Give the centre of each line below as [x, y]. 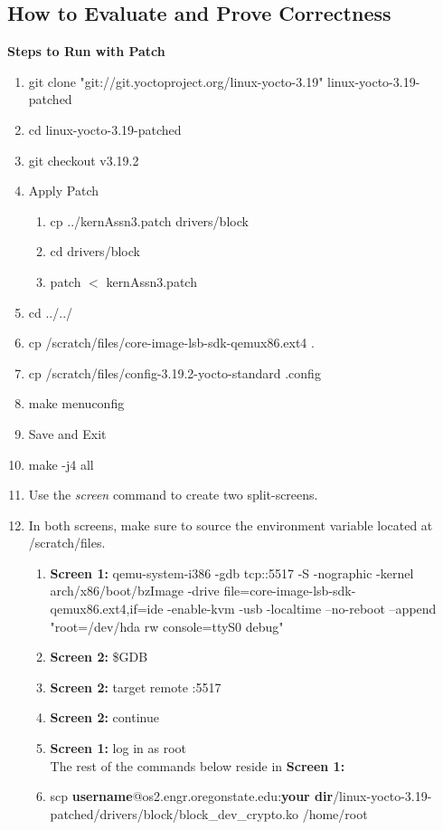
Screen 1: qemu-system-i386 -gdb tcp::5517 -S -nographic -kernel [232, 572]
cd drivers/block [95, 251]
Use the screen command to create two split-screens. [173, 495]
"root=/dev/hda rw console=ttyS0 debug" [167, 626]
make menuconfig [76, 403]
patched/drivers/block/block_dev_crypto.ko [174, 813]
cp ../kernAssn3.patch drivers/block [149, 220]
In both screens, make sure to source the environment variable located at [231, 525]
